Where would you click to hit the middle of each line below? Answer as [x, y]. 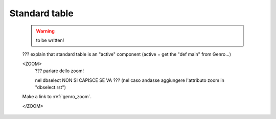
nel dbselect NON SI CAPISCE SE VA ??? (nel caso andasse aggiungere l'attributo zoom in [130, 80]
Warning [45, 31]
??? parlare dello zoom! [60, 71]
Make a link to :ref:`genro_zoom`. [57, 97]
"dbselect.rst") [51, 87]
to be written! [50, 40]
